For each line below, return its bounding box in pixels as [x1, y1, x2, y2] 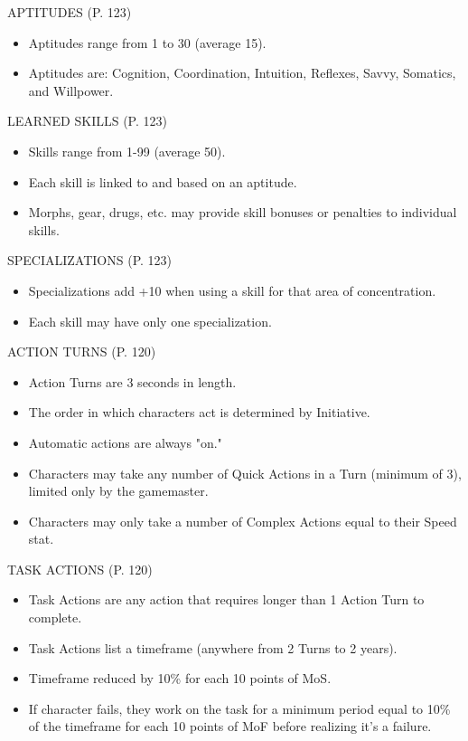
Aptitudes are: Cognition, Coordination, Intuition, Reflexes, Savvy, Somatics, [28, 63, 456, 82]
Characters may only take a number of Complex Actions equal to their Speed [28, 511, 457, 530]
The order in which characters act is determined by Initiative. [28, 403, 370, 422]
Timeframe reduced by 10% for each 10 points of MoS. [28, 669, 332, 688]
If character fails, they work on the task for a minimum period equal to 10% [28, 698, 451, 717]
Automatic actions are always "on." [28, 432, 222, 451]
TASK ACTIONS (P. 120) [7, 559, 153, 578]
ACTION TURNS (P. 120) [7, 342, 156, 361]
